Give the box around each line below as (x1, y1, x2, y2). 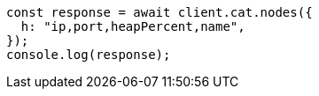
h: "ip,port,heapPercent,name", (20, 19, 245, 33)
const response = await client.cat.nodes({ (6, 5, 313, 19)
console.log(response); (6, 48, 171, 62)
